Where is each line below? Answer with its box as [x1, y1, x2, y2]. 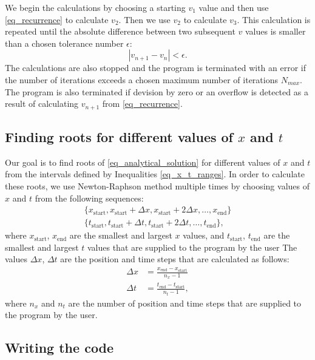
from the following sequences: [35, 191, 144, 204]
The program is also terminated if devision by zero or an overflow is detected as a [5, 85, 308, 98]
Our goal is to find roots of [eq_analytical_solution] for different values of [5, 155, 280, 168]
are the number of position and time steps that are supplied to [68, 296, 302, 309]
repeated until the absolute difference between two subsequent [5, 25, 235, 38]
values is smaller [245, 25, 306, 38]
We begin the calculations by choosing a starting [5, 1, 186, 13]
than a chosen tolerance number [5, 36, 124, 49]
